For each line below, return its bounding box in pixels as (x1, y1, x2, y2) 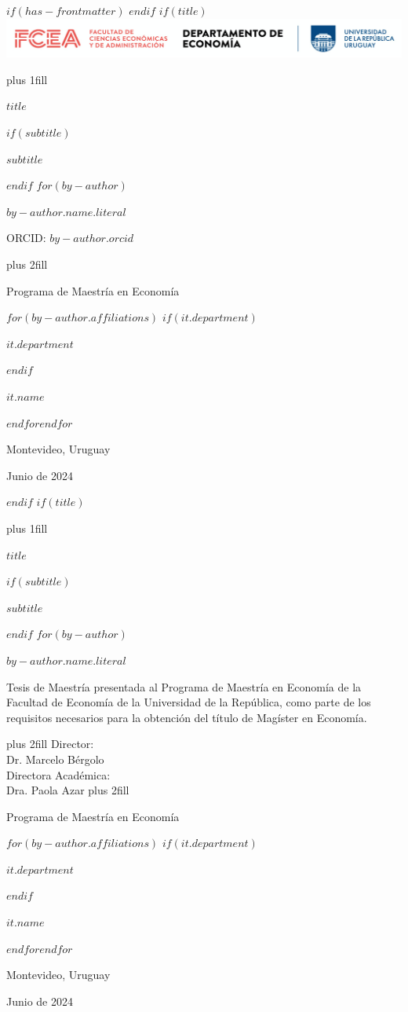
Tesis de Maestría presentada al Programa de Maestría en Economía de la (6, 678, 362, 695)
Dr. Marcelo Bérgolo (6, 750, 104, 767)
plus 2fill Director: (6, 735, 94, 752)
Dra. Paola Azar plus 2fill (6, 782, 129, 798)
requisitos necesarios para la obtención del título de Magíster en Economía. (6, 709, 367, 725)
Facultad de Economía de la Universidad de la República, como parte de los (6, 694, 371, 710)
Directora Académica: (6, 766, 111, 783)
